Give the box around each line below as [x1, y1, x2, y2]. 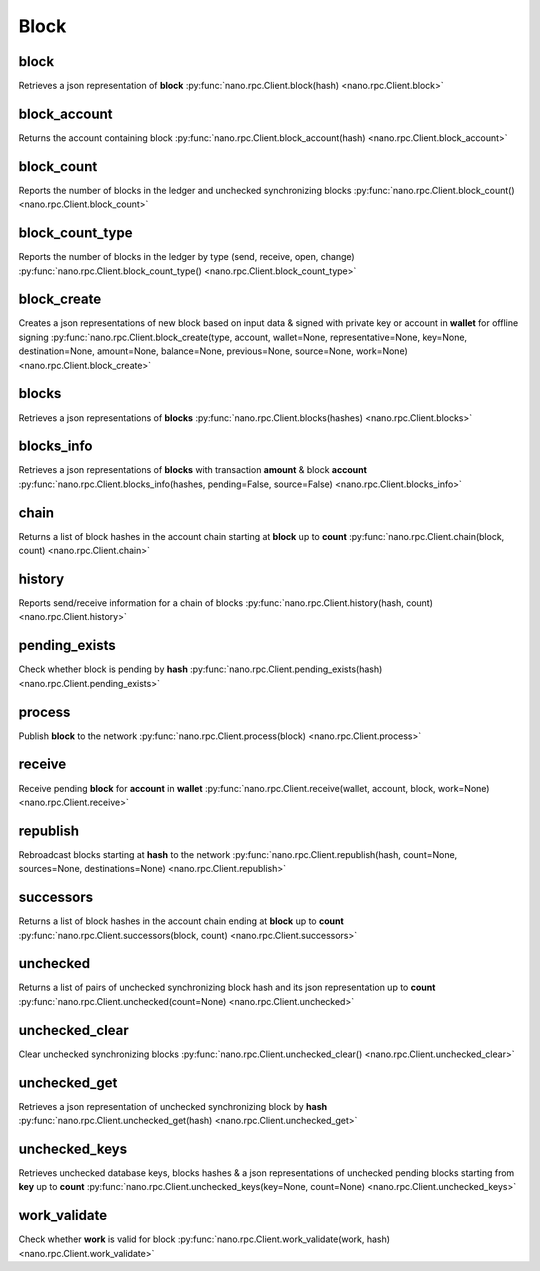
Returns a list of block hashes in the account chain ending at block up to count [18, 915, 344, 927]
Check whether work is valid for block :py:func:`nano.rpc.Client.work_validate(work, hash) [18, 1233, 390, 1245]
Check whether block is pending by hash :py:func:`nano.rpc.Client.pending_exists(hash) [18, 663, 383, 675]
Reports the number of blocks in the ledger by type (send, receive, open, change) [18, 251, 355, 263]
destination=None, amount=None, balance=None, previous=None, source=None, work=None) [18, 345, 409, 357]
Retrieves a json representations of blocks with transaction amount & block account [18, 464, 367, 476]
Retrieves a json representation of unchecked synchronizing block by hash [18, 1100, 328, 1112]
